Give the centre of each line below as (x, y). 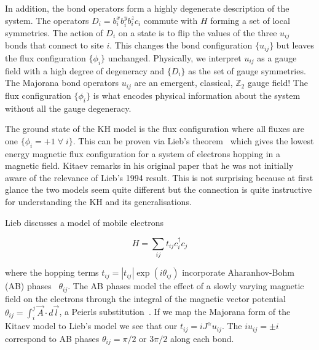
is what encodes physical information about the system (197, 95)
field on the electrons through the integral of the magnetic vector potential (145, 298)
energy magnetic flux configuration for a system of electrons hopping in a (143, 153)
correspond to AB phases (52, 338)
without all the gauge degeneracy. (68, 108)
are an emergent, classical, (183, 83)
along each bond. (202, 338)
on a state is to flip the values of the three (198, 33)
